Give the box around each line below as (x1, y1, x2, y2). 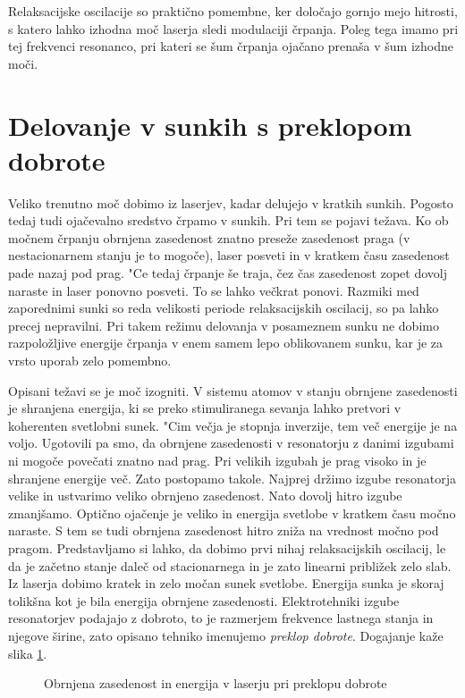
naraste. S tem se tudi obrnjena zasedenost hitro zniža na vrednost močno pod (8, 521, 439, 540)
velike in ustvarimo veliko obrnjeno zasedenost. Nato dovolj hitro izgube (8, 486, 402, 505)
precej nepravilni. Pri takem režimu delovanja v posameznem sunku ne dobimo (8, 315, 439, 334)
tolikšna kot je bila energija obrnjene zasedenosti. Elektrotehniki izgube (8, 591, 400, 610)
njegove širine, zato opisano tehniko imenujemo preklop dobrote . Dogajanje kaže (8, 626, 444, 644)
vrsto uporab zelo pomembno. (8, 351, 172, 370)
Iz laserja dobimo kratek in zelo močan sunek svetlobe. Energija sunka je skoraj (8, 574, 444, 593)
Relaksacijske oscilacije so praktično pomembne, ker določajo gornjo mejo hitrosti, (8, 2, 458, 20)
